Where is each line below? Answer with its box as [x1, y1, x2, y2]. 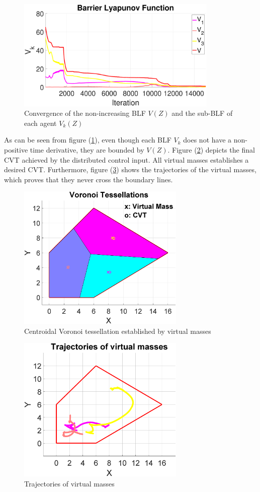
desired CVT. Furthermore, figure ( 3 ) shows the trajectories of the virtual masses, [4, 164, 256, 175]
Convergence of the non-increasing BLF [24, 108, 146, 118]
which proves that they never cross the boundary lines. [4, 174, 173, 184]
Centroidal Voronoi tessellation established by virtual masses [24, 325, 211, 336]
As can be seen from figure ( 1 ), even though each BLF [4, 134, 171, 145]
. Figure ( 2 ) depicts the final [167, 145, 255, 155]
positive [4, 145, 28, 155]
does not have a [183, 134, 232, 145]
